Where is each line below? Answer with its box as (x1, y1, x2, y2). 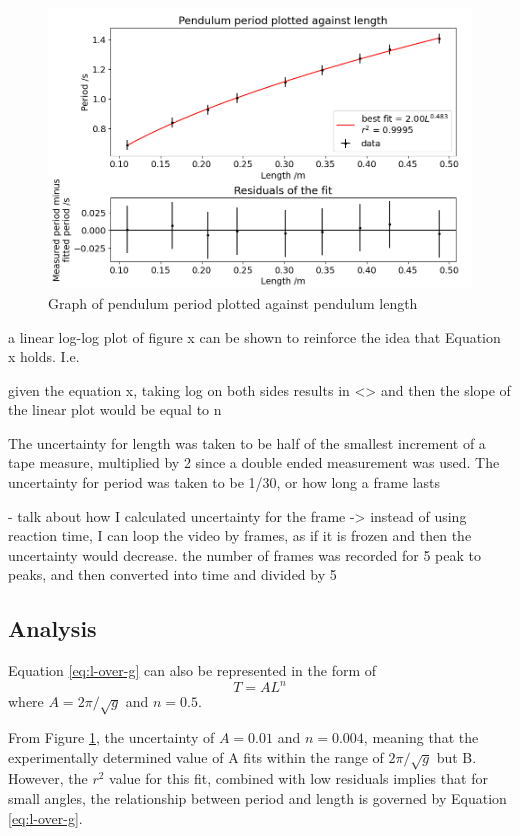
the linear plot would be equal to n (8, 399, 222, 420)
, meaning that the (363, 727, 479, 748)
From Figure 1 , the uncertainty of (8, 727, 215, 748)
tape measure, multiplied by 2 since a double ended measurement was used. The (8, 452, 500, 473)
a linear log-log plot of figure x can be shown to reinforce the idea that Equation (8, 326, 501, 347)
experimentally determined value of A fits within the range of (8, 746, 384, 767)
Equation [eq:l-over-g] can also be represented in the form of (8, 660, 377, 681)
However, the (8, 768, 88, 789)
